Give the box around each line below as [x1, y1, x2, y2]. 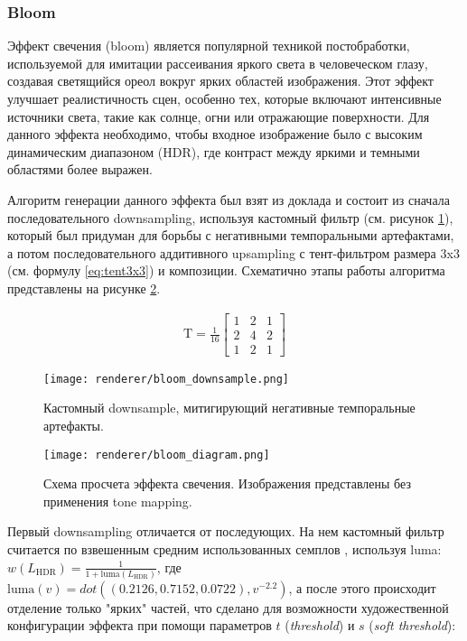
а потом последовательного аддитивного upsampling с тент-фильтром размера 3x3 [7, 243, 460, 262]
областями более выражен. [7, 160, 153, 179]
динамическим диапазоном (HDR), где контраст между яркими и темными [7, 142, 420, 161]
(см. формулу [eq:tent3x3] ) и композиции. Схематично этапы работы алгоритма [7, 261, 445, 280]
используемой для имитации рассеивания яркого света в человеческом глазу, [7, 53, 428, 72]
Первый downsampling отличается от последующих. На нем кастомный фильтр [7, 522, 444, 541]
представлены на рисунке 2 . [7, 278, 161, 297]
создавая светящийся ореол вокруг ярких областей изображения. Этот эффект [7, 71, 434, 90]
